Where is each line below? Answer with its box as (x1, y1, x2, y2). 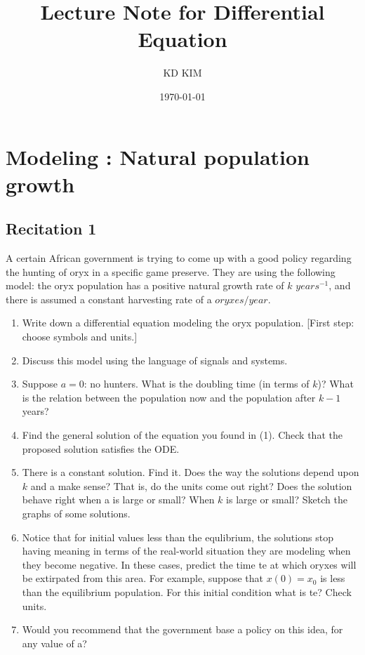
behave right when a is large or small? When (22, 492, 215, 507)
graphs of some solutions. (22, 505, 131, 520)
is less (320, 571, 345, 585)
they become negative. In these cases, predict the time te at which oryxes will (22, 557, 357, 571)
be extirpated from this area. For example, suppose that (22, 571, 264, 585)
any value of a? (22, 635, 87, 650)
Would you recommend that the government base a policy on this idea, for (22, 622, 343, 637)
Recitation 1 (6, 218, 97, 239)
